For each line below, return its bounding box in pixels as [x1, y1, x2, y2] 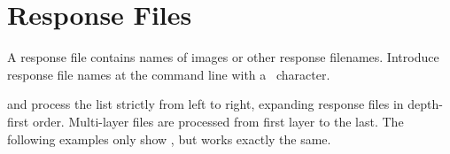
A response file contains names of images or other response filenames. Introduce [7, 48, 439, 66]
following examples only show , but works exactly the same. [7, 129, 331, 148]
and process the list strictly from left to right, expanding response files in [7, 95, 404, 113]
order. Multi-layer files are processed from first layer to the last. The [32, 112, 404, 130]
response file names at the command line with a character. [7, 65, 330, 83]
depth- [407, 95, 443, 113]
